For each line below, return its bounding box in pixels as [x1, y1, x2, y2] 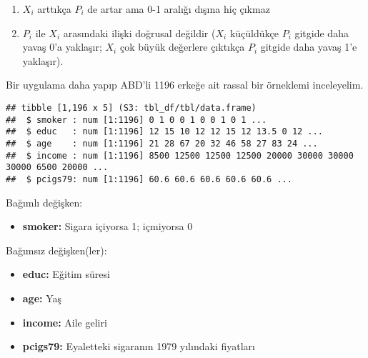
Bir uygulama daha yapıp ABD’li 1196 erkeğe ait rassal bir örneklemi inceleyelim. [6, 77, 364, 92]
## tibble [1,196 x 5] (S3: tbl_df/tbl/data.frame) [6, 102, 257, 113]
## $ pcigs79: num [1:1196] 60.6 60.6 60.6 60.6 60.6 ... [6, 174, 292, 184]
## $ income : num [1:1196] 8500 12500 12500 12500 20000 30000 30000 [6, 150, 354, 161]
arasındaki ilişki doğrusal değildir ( [63, 25, 216, 40]
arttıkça [37, 1, 71, 16]
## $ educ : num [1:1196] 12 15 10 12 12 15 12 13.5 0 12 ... [6, 126, 323, 137]
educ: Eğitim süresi [22, 267, 110, 282]
